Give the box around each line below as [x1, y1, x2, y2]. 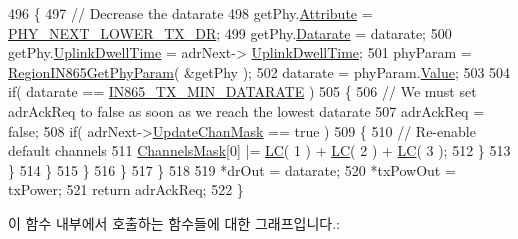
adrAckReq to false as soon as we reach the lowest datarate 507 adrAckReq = [8, 100, 485, 121]
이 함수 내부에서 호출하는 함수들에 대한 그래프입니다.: [8, 212, 340, 233]
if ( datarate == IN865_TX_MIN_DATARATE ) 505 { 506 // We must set [8, 81, 477, 102]
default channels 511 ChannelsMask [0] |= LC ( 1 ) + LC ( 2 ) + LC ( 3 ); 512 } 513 [8, 140, 511, 161]
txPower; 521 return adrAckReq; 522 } [8, 179, 244, 200]
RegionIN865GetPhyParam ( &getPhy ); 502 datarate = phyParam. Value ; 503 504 [8, 61, 511, 82]
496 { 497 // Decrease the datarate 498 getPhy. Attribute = [8, 3, 373, 23]
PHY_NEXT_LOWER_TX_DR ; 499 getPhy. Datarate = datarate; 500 [8, 22, 452, 43]
